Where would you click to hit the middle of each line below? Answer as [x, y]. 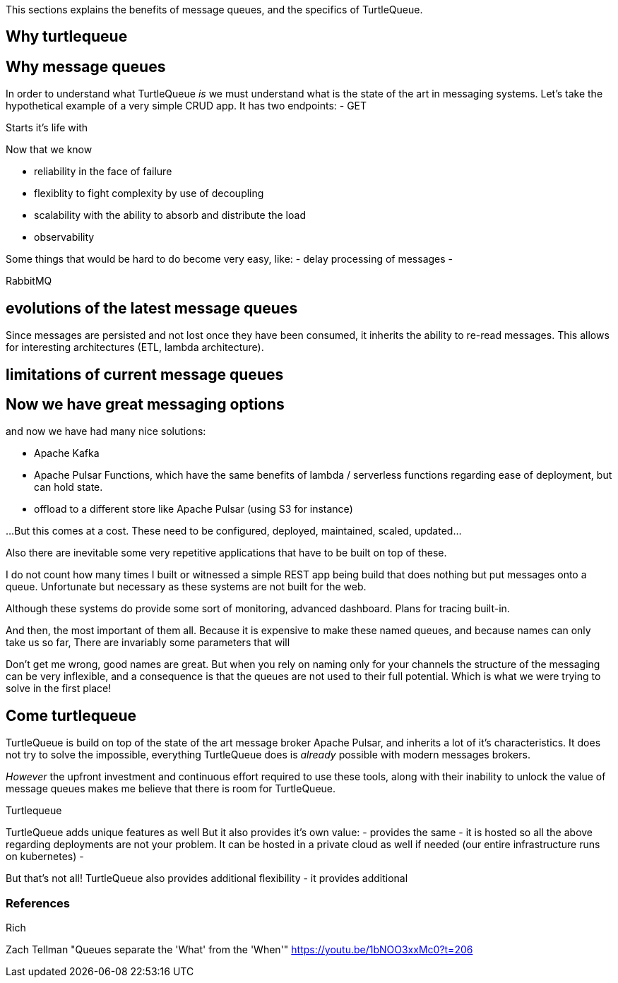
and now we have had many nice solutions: [106, 431]
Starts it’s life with [47, 128]
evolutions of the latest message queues [152, 308]
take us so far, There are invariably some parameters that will [148, 643]
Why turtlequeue [67, 37]
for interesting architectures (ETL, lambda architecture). [135, 347]
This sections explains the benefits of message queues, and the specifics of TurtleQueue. [214, 10]
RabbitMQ [29, 281]
